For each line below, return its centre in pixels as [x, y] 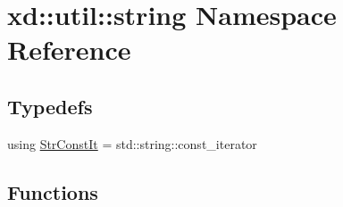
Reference [69, 50]
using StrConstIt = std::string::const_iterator [132, 143]
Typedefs [50, 106]
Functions [53, 191]
